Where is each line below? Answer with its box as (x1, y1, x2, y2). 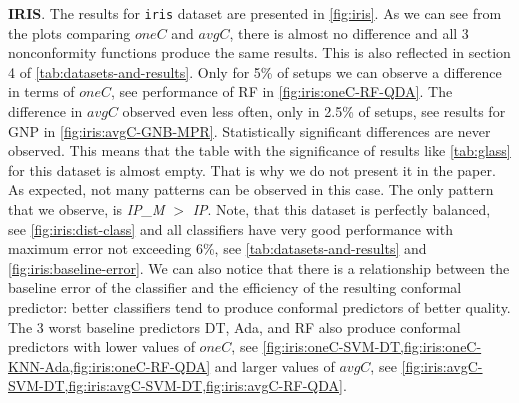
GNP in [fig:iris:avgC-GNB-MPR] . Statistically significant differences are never (8, 120, 491, 141)
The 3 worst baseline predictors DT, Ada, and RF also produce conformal (8, 316, 461, 337)
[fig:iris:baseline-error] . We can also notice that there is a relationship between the (8, 257, 510, 278)
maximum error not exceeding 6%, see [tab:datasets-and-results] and (8, 238, 427, 259)
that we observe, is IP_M (8, 199, 165, 219)
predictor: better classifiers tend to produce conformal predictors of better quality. (8, 296, 511, 317)
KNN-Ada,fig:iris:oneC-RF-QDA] (8, 355, 211, 376)
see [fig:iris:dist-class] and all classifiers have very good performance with (8, 218, 453, 239)
